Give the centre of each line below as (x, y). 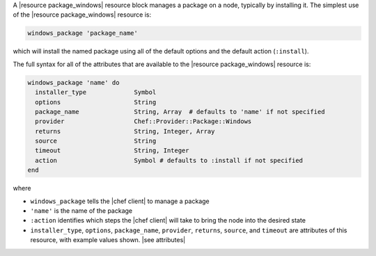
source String (96, 141)
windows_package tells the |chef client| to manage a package (120, 201)
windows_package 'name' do (73, 82)
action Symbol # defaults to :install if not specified (169, 160)
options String (96, 102)
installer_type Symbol (96, 93)
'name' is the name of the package (81, 211)
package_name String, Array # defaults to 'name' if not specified (180, 112)
